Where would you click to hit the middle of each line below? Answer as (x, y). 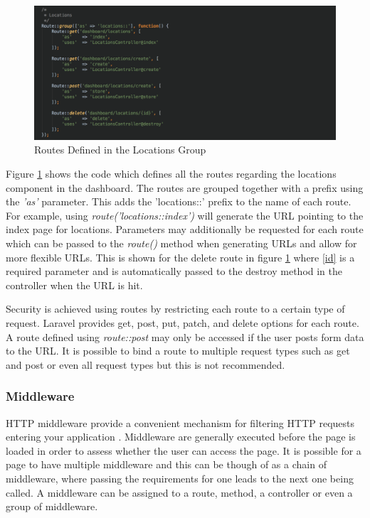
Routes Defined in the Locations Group (120, 150)
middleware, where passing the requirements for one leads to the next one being (180, 478)
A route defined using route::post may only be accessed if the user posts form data (185, 336)
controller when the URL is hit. (74, 285)
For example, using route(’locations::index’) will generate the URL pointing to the (185, 215)
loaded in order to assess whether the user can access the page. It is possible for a (184, 450)
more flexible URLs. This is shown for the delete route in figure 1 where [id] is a (180, 257)
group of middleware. (52, 506)
